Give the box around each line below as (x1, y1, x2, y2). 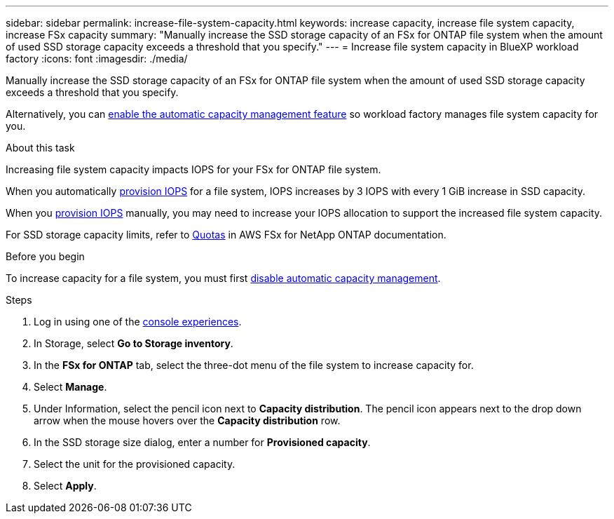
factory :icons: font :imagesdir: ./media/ (6, 53, 188, 65)
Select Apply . (34, 480, 97, 492)
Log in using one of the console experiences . (34, 316, 242, 328)
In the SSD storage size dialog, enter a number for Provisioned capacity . (34, 436, 371, 448)
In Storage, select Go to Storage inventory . (34, 337, 233, 349)
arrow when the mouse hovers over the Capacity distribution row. (34, 414, 341, 426)
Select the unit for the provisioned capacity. (34, 458, 236, 470)
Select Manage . (34, 381, 107, 393)
